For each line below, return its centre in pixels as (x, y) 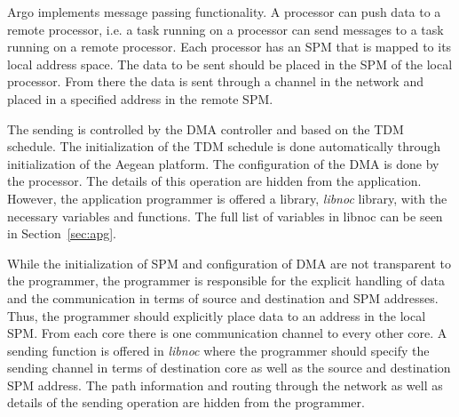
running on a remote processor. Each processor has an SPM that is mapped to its (229, 47)
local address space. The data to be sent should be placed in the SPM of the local (230, 64)
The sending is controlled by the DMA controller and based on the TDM (206, 128)
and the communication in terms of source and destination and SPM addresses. (223, 297)
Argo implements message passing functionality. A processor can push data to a (224, 12)
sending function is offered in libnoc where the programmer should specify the (218, 350)
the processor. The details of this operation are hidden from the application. (214, 181)
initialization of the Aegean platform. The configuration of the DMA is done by (223, 163)
